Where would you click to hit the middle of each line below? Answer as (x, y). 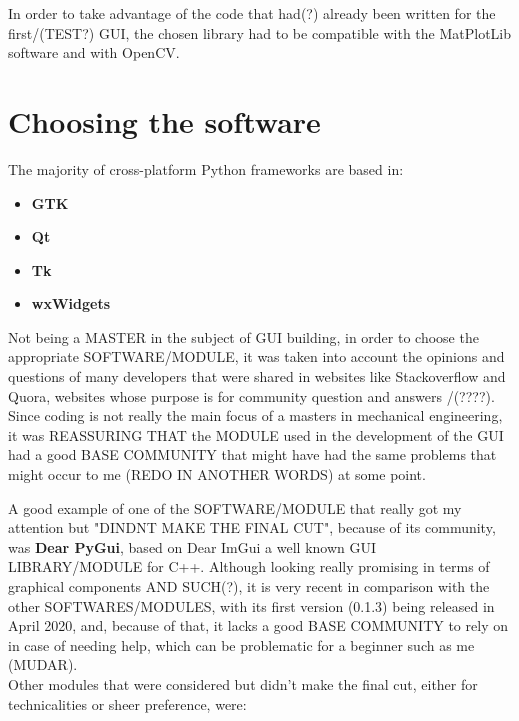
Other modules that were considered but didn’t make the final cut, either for (243, 683)
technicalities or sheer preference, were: (127, 703)
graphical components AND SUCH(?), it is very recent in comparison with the (249, 586)
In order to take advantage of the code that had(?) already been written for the (252, 13)
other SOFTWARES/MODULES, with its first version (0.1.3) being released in (251, 605)
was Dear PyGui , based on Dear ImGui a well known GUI (192, 546)
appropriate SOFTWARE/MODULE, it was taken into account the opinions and (256, 356)
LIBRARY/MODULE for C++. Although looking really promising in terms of (249, 566)
